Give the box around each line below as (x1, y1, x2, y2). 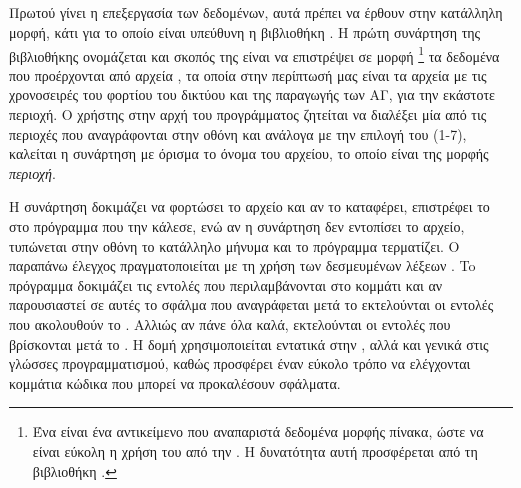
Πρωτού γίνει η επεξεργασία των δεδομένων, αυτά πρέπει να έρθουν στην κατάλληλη (9, 2, 503, 23)
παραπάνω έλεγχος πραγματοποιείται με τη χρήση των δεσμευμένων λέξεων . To (9, 255, 476, 276)
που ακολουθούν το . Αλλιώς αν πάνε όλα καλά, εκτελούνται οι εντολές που (9, 313, 451, 334)
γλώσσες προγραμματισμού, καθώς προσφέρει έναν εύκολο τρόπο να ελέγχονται (9, 353, 471, 374)
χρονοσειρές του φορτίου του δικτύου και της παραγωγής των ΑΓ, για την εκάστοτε (9, 84, 495, 105)
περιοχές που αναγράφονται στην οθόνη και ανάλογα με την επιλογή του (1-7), (9, 123, 467, 144)
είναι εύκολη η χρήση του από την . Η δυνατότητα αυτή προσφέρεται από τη (32, 440, 478, 461)
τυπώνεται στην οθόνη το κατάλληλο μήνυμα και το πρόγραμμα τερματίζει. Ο (9, 235, 460, 256)
